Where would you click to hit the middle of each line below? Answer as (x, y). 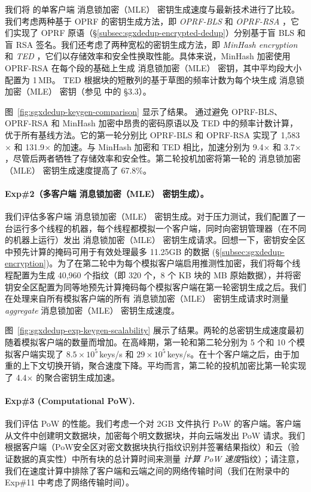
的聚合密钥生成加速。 (78, 377)
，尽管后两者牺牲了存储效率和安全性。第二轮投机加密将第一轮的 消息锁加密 (153, 158)
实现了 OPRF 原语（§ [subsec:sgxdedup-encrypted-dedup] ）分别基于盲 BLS (154, 33)
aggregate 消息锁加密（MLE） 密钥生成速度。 (92, 310)
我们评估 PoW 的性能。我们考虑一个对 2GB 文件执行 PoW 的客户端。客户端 (153, 423)
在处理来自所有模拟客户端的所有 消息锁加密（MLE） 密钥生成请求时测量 (147, 298)
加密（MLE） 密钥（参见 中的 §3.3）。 (78, 91)
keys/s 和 (117, 353)
